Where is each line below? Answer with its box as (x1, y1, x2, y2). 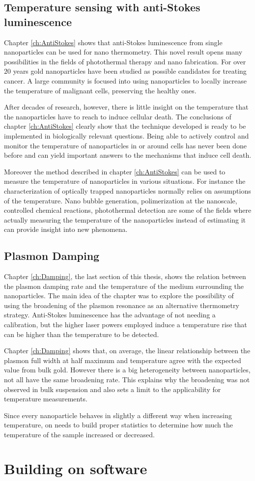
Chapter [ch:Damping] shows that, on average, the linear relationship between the (4, 345, 251, 356)
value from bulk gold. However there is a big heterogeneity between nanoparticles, (4, 365, 251, 375)
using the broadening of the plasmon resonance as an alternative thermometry (4, 300, 239, 310)
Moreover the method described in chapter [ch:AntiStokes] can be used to (4, 166, 226, 176)
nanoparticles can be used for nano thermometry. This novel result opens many (4, 47, 243, 57)
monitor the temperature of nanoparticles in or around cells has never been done (4, 140, 247, 150)
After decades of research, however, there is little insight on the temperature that (4, 102, 249, 112)
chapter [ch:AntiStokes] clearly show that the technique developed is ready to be (4, 121, 246, 131)
